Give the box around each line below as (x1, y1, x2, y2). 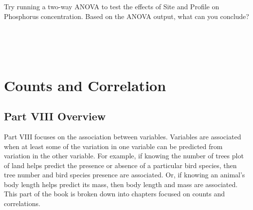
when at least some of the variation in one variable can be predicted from (4, 141, 223, 151)
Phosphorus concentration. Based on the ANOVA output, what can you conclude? (4, 11, 249, 21)
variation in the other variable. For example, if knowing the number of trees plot (4, 151, 244, 161)
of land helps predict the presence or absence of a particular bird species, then (4, 160, 237, 170)
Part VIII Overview (4, 109, 106, 124)
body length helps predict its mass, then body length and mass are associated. (4, 179, 238, 189)
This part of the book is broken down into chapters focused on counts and (4, 189, 225, 199)
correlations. (4, 198, 40, 209)
